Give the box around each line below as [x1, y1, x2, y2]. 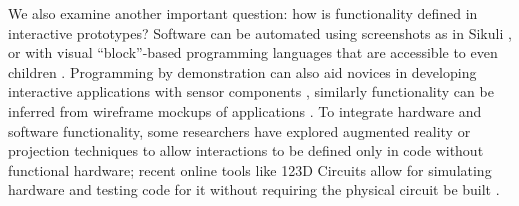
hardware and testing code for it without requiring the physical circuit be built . [8, 179, 500, 200]
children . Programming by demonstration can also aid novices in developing [8, 61, 477, 82]
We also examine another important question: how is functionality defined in [8, 3, 478, 23]
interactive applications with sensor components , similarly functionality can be [8, 81, 494, 102]
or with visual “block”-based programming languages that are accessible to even [8, 42, 498, 63]
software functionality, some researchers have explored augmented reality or [8, 120, 471, 141]
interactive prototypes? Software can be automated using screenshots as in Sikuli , [8, 22, 512, 43]
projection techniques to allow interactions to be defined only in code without [8, 140, 484, 161]
